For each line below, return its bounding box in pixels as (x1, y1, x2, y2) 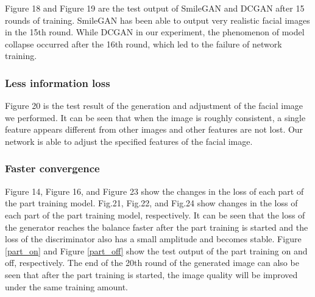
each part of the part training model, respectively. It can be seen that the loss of (5, 208, 305, 221)
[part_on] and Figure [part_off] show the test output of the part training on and (5, 244, 308, 257)
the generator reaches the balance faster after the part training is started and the (5, 220, 308, 233)
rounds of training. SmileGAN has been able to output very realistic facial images (5, 13, 310, 26)
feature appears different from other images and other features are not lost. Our (5, 123, 303, 136)
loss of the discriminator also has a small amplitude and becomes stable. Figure (5, 232, 302, 245)
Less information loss (5, 75, 110, 90)
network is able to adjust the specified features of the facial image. (5, 135, 253, 147)
